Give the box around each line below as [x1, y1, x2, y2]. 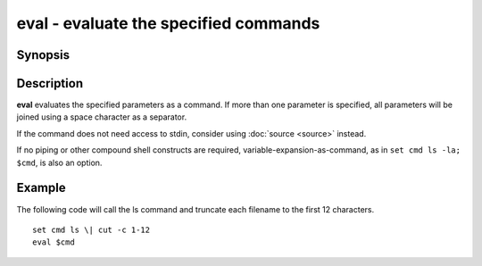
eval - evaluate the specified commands [16, 13, 320, 33]
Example [16, 180, 66, 195]
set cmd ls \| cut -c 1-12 [32, 224, 151, 235]
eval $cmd [32, 237, 75, 247]
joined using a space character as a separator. [16, 112, 187, 122]
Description [16, 76, 84, 91]
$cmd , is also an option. [16, 157, 103, 168]
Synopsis [16, 47, 71, 62]
